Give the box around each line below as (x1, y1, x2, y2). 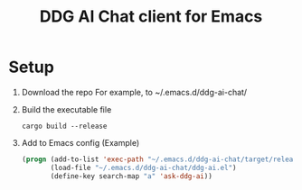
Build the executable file (21, 104, 112, 114)
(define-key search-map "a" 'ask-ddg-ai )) (50, 171, 213, 181)
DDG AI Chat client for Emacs (39, 6, 263, 27)
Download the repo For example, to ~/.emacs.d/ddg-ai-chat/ (21, 86, 248, 97)
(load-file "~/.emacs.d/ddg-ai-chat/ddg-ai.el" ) (50, 163, 237, 172)
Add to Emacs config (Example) (21, 137, 140, 148)
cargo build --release (21, 122, 108, 131)
